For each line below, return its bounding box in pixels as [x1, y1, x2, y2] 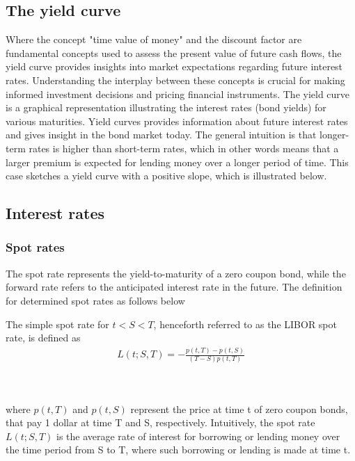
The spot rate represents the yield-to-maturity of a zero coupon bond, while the [6, 266, 346, 280]
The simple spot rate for [6, 316, 109, 331]
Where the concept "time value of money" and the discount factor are [6, 32, 302, 47]
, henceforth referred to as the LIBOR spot [153, 316, 337, 331]
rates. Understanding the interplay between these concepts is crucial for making [6, 72, 345, 87]
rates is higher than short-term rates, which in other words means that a [29, 140, 339, 155]
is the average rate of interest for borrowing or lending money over [56, 428, 340, 443]
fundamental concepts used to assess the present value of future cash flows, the [6, 45, 342, 60]
